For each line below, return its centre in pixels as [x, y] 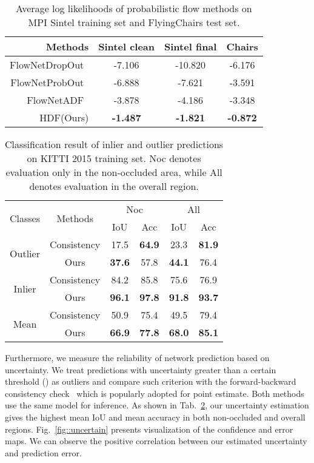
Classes [25, 218]
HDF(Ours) [64, 117]
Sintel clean [127, 46]
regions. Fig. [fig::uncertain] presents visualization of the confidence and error [149, 429]
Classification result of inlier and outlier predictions [114, 144]
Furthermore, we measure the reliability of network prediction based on [137, 357]
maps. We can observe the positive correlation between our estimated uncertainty [156, 441]
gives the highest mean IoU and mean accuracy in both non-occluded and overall [155, 417]
